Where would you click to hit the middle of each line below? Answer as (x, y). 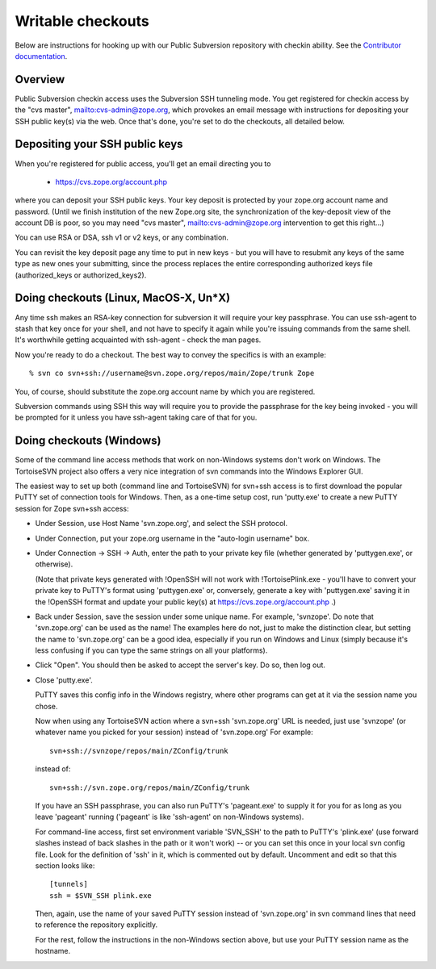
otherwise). (54, 564)
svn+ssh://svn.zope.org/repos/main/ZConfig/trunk (150, 787)
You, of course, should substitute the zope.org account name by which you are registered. (165, 391)
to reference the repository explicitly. (96, 925)
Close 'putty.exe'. (64, 680)
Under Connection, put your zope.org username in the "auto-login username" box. (172, 538)
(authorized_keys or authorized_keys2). (81, 275)
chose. (46, 706)
